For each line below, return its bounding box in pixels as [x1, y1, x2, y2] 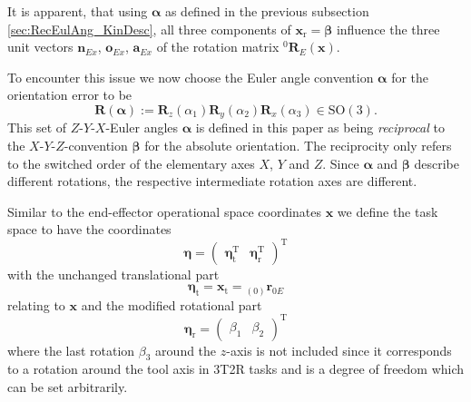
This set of [7, 118, 67, 137]
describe [414, 153, 459, 172]
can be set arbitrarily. [7, 377, 128, 397]
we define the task [337, 201, 438, 221]
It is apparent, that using [7, 2, 148, 20]
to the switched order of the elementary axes [7, 153, 255, 172]
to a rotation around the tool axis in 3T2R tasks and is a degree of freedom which [7, 359, 465, 378]
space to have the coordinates [7, 220, 172, 239]
